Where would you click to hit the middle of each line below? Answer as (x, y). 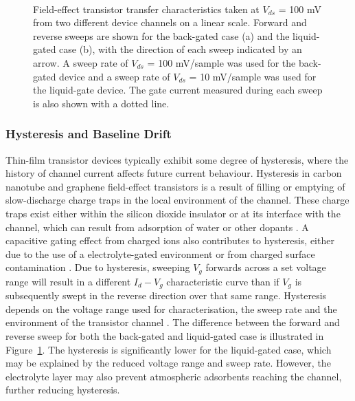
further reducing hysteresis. (63, 390)
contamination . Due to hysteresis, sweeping (98, 267)
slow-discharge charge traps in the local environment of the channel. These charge (177, 200)
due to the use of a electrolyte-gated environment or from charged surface (160, 253)
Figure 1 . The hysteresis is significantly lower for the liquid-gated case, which (169, 349)
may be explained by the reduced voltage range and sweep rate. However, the (168, 363)
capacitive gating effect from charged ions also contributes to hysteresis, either (170, 240)
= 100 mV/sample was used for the (221, 62)
